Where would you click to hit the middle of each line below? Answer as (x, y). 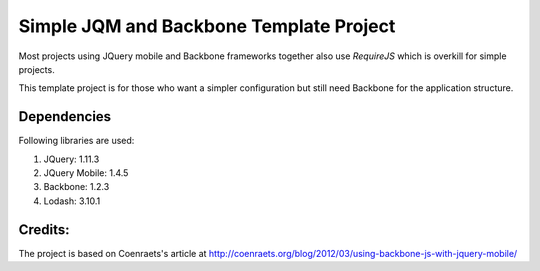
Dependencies (65, 116)
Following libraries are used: (76, 141)
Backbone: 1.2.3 (76, 187)
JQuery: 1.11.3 (71, 159)
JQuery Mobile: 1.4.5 (86, 173)
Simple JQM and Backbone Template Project (207, 26)
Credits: (44, 229)
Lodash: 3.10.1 (72, 201)
